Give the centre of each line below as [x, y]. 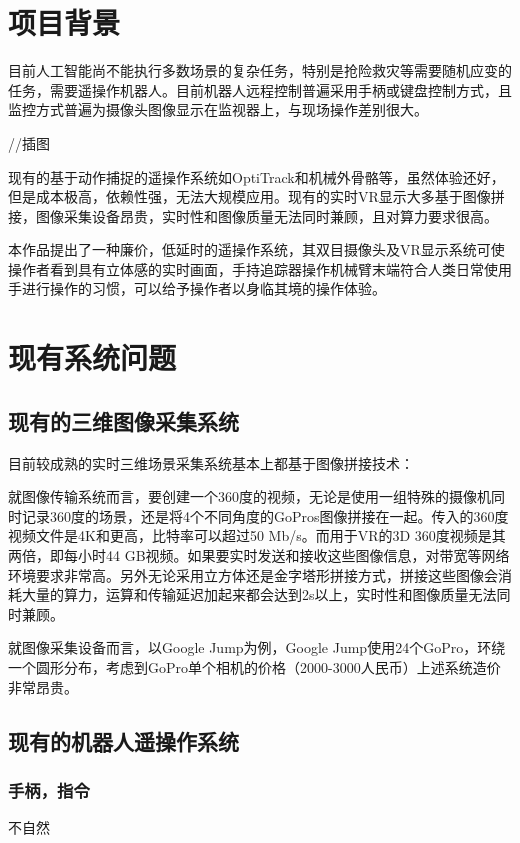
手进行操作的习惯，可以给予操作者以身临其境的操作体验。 [197, 288]
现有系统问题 [92, 357]
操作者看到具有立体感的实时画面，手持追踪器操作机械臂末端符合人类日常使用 [260, 268]
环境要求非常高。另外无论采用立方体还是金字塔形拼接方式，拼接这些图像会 [253, 574]
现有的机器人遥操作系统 [123, 740]
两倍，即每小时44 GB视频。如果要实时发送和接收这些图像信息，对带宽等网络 [259, 555]
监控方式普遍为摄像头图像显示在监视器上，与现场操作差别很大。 [218, 109]
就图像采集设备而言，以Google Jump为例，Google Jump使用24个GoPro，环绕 [257, 647]
